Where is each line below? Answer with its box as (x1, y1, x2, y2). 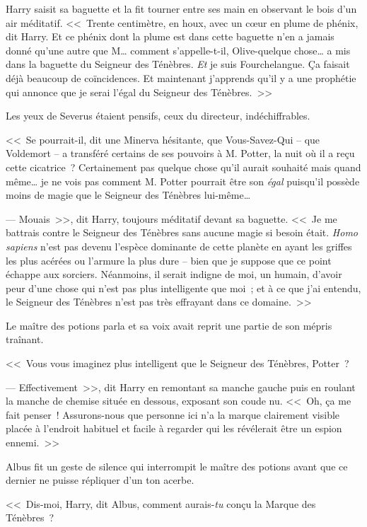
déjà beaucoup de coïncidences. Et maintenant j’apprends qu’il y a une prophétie (6, 70, 356, 85)
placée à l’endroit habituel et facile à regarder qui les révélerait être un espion (6, 421, 342, 436)
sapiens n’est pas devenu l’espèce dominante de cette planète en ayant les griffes (6, 238, 352, 253)
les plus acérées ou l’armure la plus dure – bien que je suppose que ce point (6, 253, 332, 267)
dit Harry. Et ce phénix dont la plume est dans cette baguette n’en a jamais (6, 29, 334, 44)
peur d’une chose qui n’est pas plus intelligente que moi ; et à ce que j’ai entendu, (6, 280, 361, 295)
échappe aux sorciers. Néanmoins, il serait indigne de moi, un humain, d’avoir (6, 267, 342, 282)
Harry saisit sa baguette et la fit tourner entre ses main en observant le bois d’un (6, 1, 357, 16)
